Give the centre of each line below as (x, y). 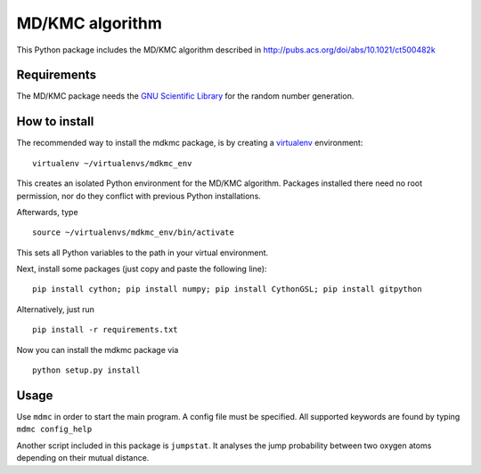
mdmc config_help (54, 430)
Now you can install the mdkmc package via (98, 349)
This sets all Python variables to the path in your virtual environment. (143, 253)
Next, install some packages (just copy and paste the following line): (142, 269)
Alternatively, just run (56, 309)
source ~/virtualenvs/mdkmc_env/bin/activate (134, 233)
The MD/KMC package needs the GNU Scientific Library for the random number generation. (185, 96)
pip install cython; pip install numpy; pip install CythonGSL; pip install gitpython (227, 289)
